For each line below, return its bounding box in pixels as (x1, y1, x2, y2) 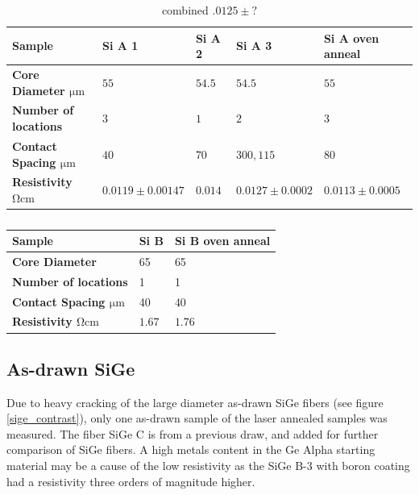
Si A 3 (235, 37, 272, 54)
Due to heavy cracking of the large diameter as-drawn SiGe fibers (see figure (6, 393, 384, 410)
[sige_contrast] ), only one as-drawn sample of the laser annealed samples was (6, 410, 388, 426)
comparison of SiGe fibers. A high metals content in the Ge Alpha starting (6, 441, 375, 458)
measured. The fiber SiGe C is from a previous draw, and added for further (6, 425, 379, 442)
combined (161, 2, 209, 18)
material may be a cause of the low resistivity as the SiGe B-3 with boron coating (6, 457, 410, 474)
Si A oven (323, 29, 380, 46)
